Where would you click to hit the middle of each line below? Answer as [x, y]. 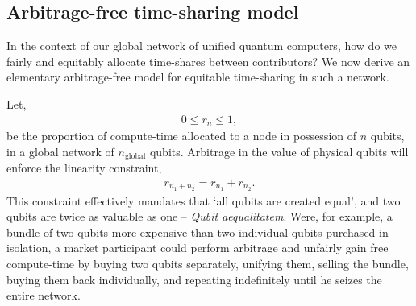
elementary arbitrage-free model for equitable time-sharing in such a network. [198, 77]
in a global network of [60, 151]
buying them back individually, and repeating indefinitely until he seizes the [194, 279]
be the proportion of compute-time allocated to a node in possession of [181, 136]
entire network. [44, 295]
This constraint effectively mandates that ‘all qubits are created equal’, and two [204, 200]
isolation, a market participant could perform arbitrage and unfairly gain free [198, 248]
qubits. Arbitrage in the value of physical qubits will [279, 151]
